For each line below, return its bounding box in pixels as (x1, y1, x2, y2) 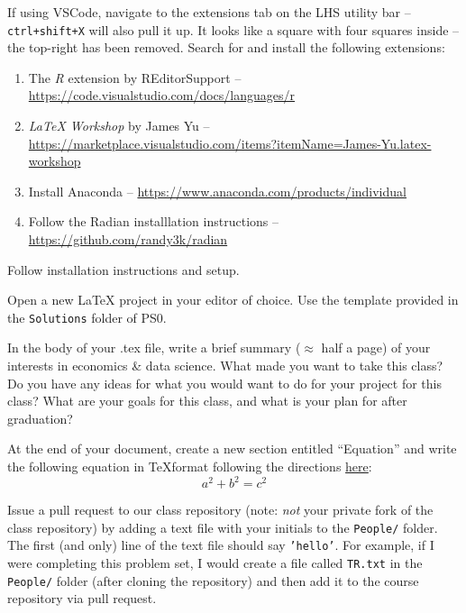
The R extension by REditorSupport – (28, 68, 242, 87)
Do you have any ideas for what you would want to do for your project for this (7, 373, 443, 392)
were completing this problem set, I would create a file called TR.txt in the (7, 554, 423, 572)
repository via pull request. (7, 589, 157, 608)
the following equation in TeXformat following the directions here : (7, 457, 372, 475)
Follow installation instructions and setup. (7, 260, 240, 279)
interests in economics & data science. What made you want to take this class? (7, 356, 443, 375)
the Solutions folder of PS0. (7, 307, 167, 326)
